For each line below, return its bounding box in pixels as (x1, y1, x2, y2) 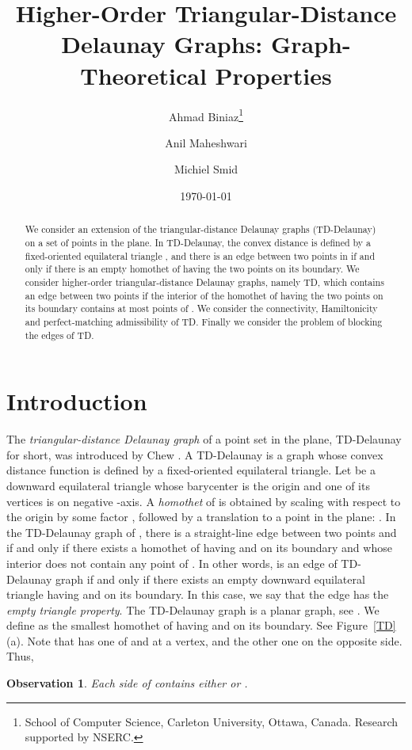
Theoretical (80, 59, 207, 91)
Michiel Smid (174, 161, 238, 177)
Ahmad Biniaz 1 (169, 105, 243, 124)
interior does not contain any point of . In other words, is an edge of (6, 554, 338, 571)
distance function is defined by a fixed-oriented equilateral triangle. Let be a (6, 462, 376, 478)
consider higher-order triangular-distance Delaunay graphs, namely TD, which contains (25, 275, 384, 288)
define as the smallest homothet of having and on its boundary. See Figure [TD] (6, 617, 396, 634)
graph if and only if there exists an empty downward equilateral (55, 570, 365, 587)
